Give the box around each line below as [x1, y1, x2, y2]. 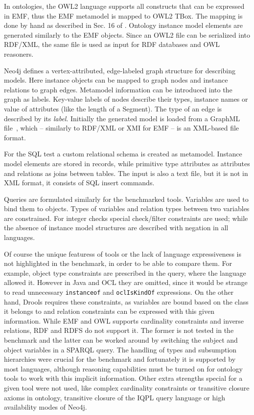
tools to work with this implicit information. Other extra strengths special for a [4, 373, 243, 383]
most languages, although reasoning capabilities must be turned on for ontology [4, 363, 243, 373]
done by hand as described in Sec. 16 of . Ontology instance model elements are [4, 20, 243, 30]
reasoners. [4, 48, 34, 59]
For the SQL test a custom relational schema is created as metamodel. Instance [4, 149, 242, 159]
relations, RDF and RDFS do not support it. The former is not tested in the [4, 325, 234, 335]
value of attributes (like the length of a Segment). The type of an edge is [4, 103, 222, 113]
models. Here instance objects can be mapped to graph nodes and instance [4, 75, 228, 85]
